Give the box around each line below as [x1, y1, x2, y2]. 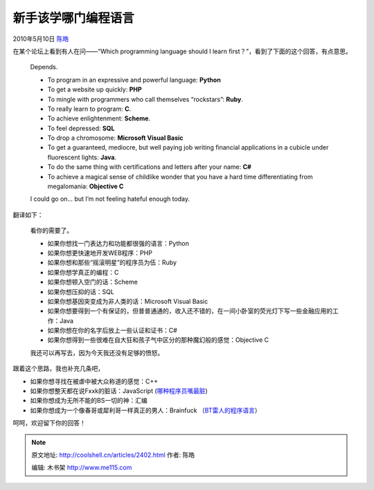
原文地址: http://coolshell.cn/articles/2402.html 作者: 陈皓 [31, 451, 195, 459]
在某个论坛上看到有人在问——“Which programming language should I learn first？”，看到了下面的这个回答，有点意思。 [12, 47, 353, 55]
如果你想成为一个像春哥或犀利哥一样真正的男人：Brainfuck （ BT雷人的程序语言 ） [30, 406, 261, 415]
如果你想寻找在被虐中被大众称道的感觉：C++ [30, 377, 159, 385]
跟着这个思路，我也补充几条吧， [12, 364, 104, 373]
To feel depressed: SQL [47, 124, 115, 132]
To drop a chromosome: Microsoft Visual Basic [47, 134, 184, 142]
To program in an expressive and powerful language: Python [47, 75, 221, 84]
